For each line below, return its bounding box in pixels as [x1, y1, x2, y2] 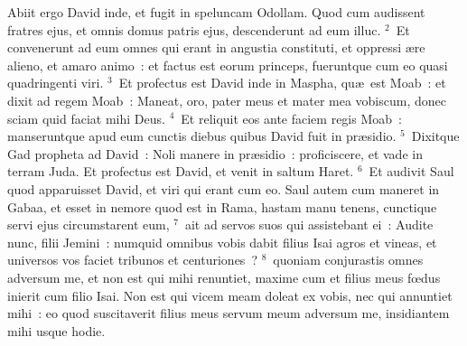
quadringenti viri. [7, 73, 104, 92]
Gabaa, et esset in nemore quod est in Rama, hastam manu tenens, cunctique [7, 197, 437, 216]
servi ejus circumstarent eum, [7, 215, 170, 234]
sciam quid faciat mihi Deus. [7, 108, 165, 127]
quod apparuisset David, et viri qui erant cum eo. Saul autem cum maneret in [7, 179, 440, 198]
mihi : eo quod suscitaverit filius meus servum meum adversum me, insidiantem [7, 304, 450, 323]
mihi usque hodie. [7, 321, 106, 340]
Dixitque [411, 126, 460, 145]
